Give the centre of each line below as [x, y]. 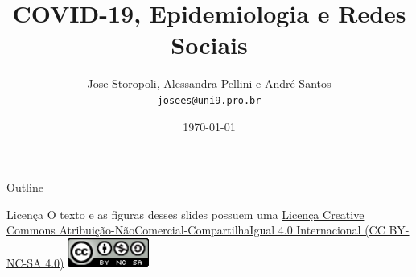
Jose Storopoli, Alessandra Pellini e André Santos [209, 83]
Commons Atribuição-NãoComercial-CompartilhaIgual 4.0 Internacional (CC [196, 230]
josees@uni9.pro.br [209, 100]
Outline [25, 187]
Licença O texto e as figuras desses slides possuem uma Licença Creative [185, 214]
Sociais [209, 45]
